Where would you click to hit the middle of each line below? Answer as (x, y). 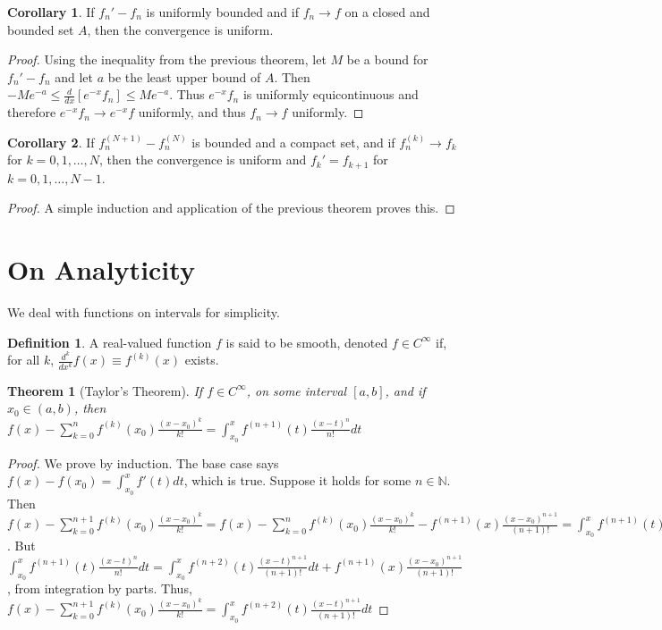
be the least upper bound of (184, 76)
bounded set (41, 29)
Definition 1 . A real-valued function (110, 342)
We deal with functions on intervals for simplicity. (144, 312)
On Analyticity (101, 269)
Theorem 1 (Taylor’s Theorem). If (105, 390)
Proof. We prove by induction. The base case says (143, 462)
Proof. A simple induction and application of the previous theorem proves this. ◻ (231, 208)
